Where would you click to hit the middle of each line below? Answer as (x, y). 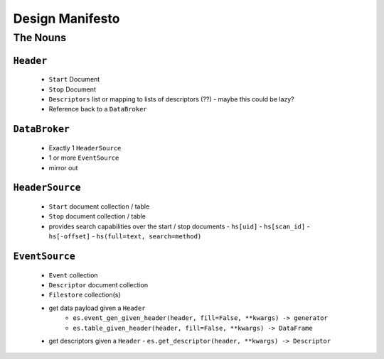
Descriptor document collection (98, 285)
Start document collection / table (99, 206)
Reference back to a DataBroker (98, 109)
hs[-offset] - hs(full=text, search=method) (125, 236)
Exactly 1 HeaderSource (85, 148)
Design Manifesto (66, 18)
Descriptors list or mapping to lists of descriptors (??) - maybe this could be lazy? (171, 99)
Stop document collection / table (97, 216)
